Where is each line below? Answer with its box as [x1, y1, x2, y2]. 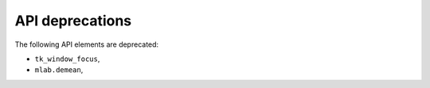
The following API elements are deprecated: [14, 40, 159, 49]
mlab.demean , [34, 65, 84, 75]
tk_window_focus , [34, 54, 100, 63]
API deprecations [14, 12, 132, 29]
